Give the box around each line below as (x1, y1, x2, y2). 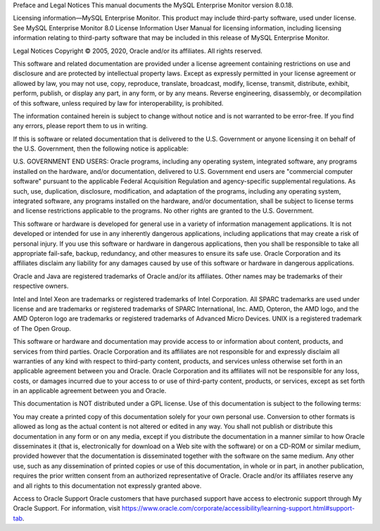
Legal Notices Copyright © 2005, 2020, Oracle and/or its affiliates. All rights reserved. (13, 46, 263, 55)
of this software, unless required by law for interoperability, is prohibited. (13, 99, 224, 107)
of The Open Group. (13, 324, 72, 332)
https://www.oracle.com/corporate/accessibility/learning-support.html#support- (122, 504, 355, 513)
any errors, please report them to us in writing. (13, 122, 148, 130)
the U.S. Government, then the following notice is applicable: (13, 144, 189, 153)
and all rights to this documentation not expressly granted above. (13, 481, 202, 489)
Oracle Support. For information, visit (13, 504, 121, 513)
